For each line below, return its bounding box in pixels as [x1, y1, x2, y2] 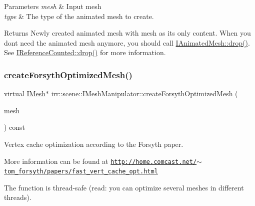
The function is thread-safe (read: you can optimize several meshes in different [4, 182, 244, 192]
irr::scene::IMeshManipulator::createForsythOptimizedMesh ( [51, 88, 238, 99]
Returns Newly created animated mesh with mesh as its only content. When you [4, 28, 251, 38]
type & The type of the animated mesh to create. [4, 11, 154, 21]
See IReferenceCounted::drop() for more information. [4, 47, 166, 58]
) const [4, 122, 25, 132]
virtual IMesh [4, 88, 45, 99]
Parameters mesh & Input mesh [4, 1, 101, 11]
